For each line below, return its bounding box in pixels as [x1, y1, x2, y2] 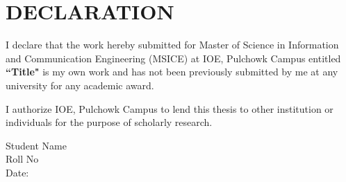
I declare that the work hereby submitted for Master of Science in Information [6, 37, 339, 52]
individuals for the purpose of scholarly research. [6, 115, 213, 129]
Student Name [6, 138, 67, 152]
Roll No [6, 152, 39, 166]
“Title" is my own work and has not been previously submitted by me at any [6, 64, 338, 79]
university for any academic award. [6, 78, 154, 92]
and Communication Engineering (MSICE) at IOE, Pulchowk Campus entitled [6, 51, 341, 65]
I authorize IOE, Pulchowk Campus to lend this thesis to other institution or [6, 101, 333, 116]
